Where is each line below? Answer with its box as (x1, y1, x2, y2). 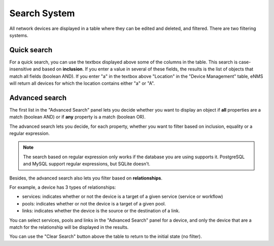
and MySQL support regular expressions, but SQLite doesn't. (23, 161, 151, 167)
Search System (9, 8, 75, 19)
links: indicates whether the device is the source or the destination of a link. (22, 208, 180, 214)
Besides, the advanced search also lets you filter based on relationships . (9, 175, 162, 181)
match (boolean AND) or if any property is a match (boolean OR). (9, 114, 146, 120)
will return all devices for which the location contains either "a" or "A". (9, 80, 155, 86)
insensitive (9, 66, 32, 72)
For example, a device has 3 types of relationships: (9, 184, 116, 190)
